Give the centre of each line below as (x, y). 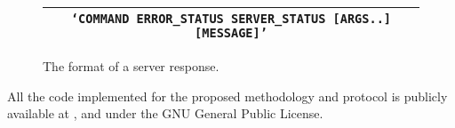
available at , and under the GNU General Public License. (165, 113)
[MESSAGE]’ (231, 33)
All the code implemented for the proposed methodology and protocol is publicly (227, 96)
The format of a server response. (131, 66)
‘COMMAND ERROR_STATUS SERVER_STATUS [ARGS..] (231, 19)
